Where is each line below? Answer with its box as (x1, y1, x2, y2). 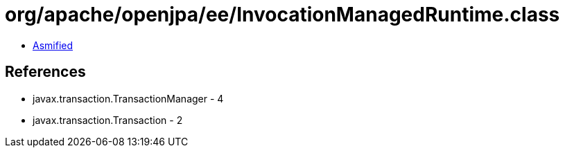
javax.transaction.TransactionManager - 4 (33, 92, 224, 105)
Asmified (33, 39, 73, 51)
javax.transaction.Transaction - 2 (33, 114, 183, 126)
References (5, 63, 86, 81)
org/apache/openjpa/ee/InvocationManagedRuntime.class (5, 3, 560, 26)
